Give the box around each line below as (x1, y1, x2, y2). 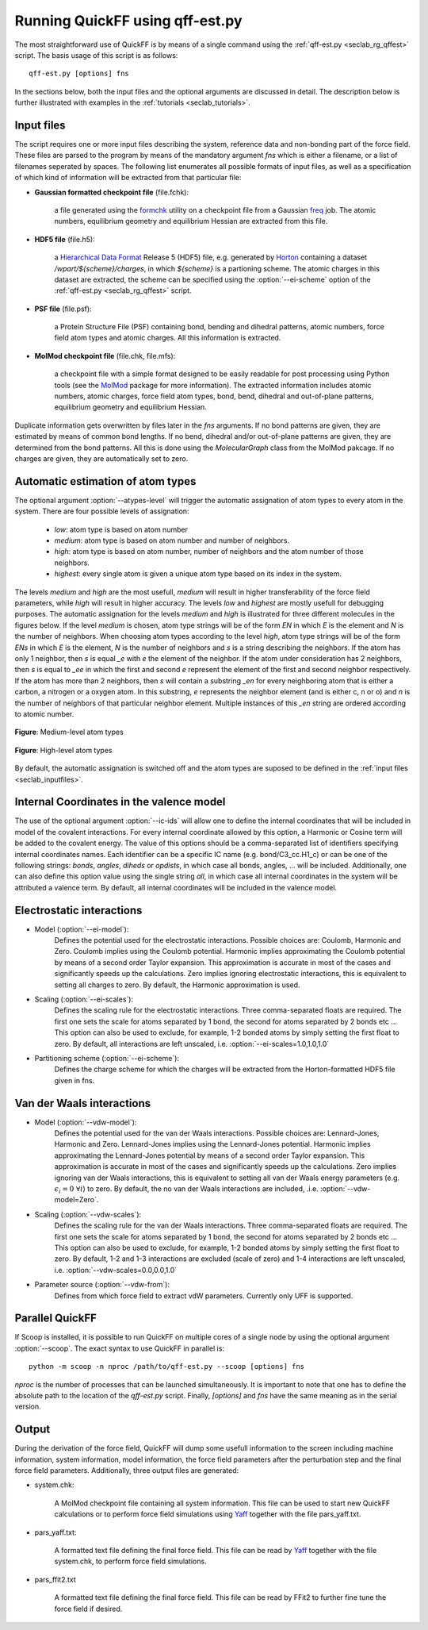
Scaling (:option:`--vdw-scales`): (34, 1209, 142, 1219)
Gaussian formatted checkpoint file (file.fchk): (34, 187, 189, 197)
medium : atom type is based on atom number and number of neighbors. (54, 536, 289, 545)
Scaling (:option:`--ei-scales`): (34, 994, 134, 1004)
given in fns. (54, 1075, 95, 1085)
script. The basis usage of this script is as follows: (14, 50, 178, 60)
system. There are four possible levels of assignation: (14, 506, 189, 516)
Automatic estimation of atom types (14, 475, 197, 488)
